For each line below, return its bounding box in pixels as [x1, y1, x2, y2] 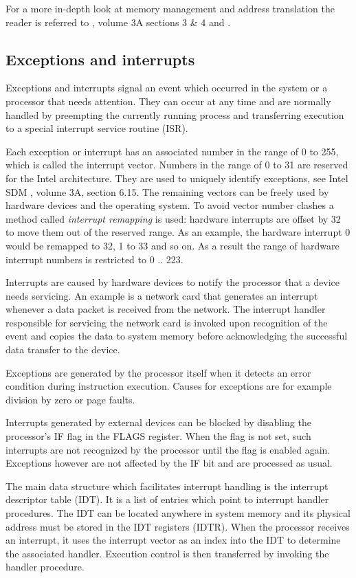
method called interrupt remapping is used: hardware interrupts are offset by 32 [5, 211, 341, 225]
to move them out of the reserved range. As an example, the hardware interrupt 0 [5, 225, 351, 239]
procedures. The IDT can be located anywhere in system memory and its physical [5, 506, 351, 520]
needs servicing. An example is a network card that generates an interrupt [5, 288, 318, 302]
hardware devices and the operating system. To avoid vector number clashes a [5, 198, 334, 212]
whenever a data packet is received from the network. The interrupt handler [5, 302, 326, 316]
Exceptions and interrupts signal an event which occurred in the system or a [5, 80, 328, 95]
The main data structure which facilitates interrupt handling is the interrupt [5, 478, 329, 493]
